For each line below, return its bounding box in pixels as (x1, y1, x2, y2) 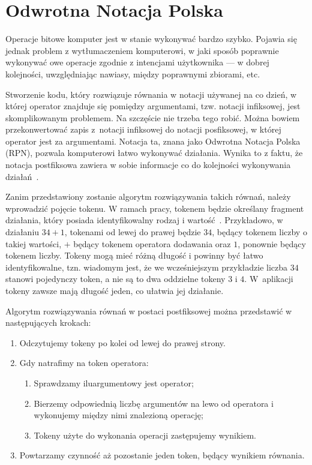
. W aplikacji (244, 272, 293, 285)
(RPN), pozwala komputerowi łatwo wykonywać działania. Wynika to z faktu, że (5, 146, 303, 159)
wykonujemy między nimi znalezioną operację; (34, 409, 203, 421)
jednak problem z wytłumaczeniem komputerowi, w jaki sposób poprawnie (5, 44, 279, 56)
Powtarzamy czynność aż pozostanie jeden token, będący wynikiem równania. (19, 449, 305, 461)
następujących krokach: (5, 316, 91, 329)
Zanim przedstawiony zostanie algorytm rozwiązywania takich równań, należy (5, 190, 291, 203)
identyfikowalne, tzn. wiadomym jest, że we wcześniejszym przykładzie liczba (5, 260, 288, 273)
